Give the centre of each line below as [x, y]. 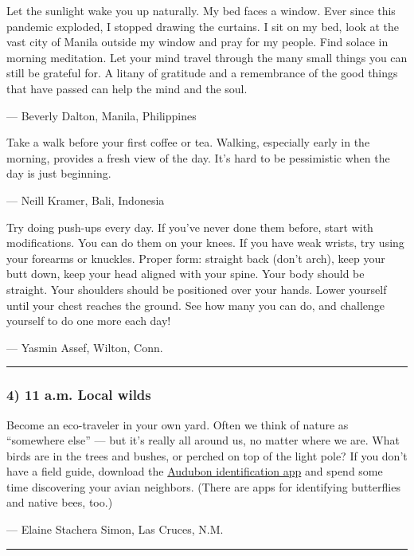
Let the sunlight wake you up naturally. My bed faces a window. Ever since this [201, 10]
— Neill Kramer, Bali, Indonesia [86, 200]
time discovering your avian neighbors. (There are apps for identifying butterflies [203, 486]
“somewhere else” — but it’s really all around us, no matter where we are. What [203, 440]
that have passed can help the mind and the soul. [127, 88]
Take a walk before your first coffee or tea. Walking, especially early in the [188, 142]
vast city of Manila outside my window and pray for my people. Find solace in [197, 42]
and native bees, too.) [60, 502]
